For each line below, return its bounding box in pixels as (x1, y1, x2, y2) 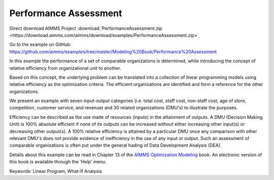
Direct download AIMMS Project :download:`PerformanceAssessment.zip (9, 25, 162, 31)
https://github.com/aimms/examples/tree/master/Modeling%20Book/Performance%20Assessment (9, 49, 217, 55)
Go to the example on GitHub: (9, 41, 72, 48)
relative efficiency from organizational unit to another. (9, 65, 121, 71)
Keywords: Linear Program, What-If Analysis (9, 168, 102, 174)
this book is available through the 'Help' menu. (9, 159, 107, 165)
